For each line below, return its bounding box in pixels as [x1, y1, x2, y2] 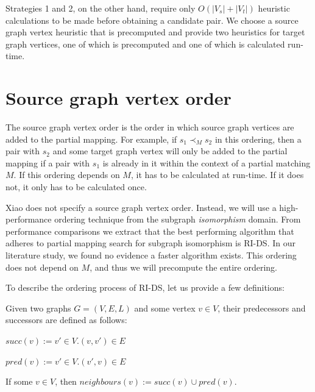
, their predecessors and [218, 301, 306, 314]
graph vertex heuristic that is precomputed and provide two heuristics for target [5, 26, 305, 38]
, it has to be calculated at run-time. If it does [130, 168, 304, 181]
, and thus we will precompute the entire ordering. [90, 260, 277, 273]
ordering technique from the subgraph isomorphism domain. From [54, 213, 301, 226]
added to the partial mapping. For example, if [5, 132, 177, 145]
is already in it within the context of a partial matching [102, 156, 311, 169]
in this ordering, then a [214, 132, 302, 145]
